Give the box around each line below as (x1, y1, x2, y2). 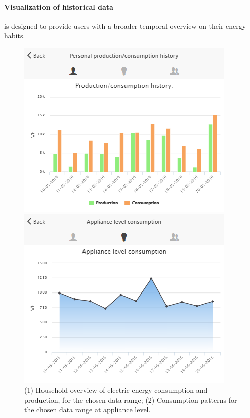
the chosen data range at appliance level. (24, 404, 151, 415)
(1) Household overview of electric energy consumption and (24, 385, 208, 395)
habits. (4, 30, 25, 41)
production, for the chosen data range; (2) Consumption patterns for (24, 394, 237, 405)
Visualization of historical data (4, 1, 113, 12)
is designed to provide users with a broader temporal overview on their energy (4, 20, 246, 31)
